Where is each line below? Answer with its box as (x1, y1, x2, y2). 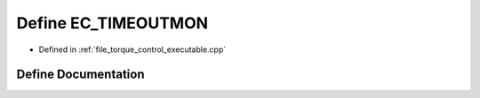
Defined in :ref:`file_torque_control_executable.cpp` (38, 44, 227, 55)
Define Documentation (16, 67, 145, 82)
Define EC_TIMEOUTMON (16, 13, 209, 33)
